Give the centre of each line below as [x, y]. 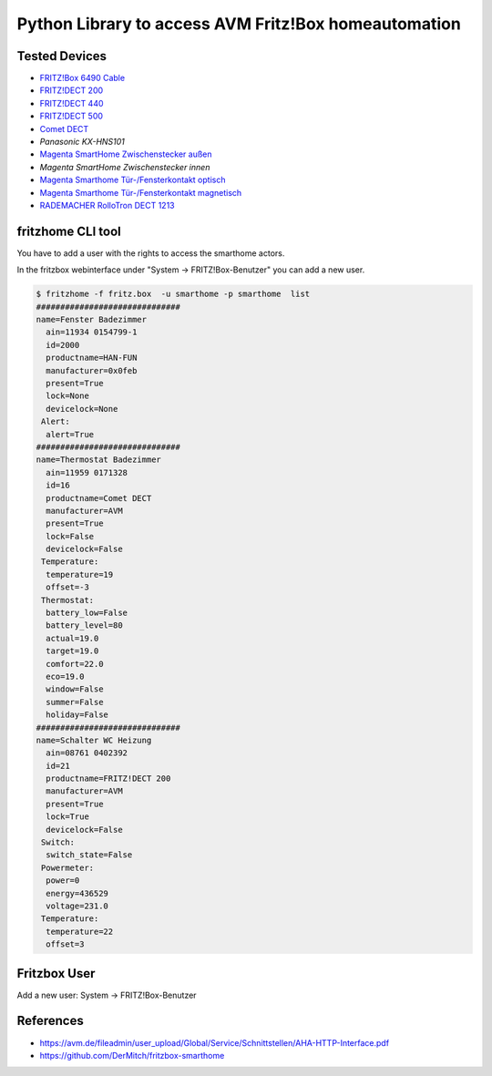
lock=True [68, 817]
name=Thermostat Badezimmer [98, 460]
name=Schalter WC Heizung [94, 740]
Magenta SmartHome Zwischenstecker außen [126, 154]
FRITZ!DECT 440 [72, 103]
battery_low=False [87, 613]
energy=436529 [77, 893]
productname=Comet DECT [99, 498]
